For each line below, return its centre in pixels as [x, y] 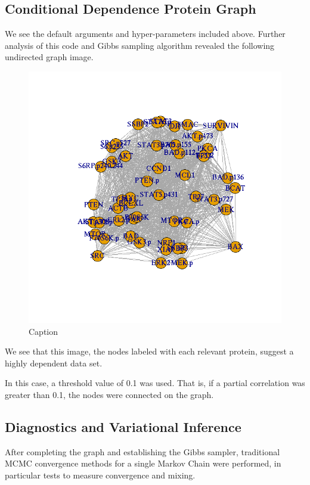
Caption [44, 331]
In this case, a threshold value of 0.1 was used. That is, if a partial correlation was [155, 383]
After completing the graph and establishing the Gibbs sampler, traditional [142, 451]
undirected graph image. [49, 57]
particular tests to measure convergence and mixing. [100, 475]
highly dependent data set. [54, 363]
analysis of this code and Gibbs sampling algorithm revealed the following [140, 45]
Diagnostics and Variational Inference [123, 426]
